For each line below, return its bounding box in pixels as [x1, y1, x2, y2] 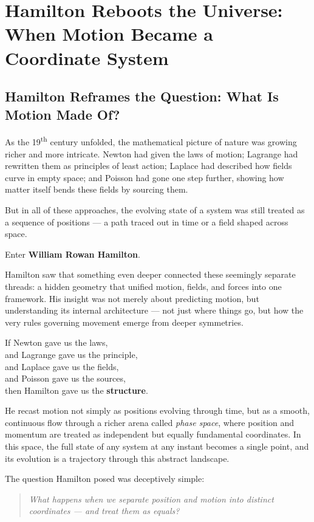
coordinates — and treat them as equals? [29, 504, 180, 517]
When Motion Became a [5, 21, 213, 46]
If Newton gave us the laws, [5, 336, 108, 349]
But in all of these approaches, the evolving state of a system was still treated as [5, 203, 305, 216]
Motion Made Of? [5, 105, 120, 123]
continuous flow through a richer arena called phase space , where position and [5, 416, 295, 428]
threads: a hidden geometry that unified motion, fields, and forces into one [5, 280, 282, 292]
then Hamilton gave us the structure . [5, 383, 148, 396]
